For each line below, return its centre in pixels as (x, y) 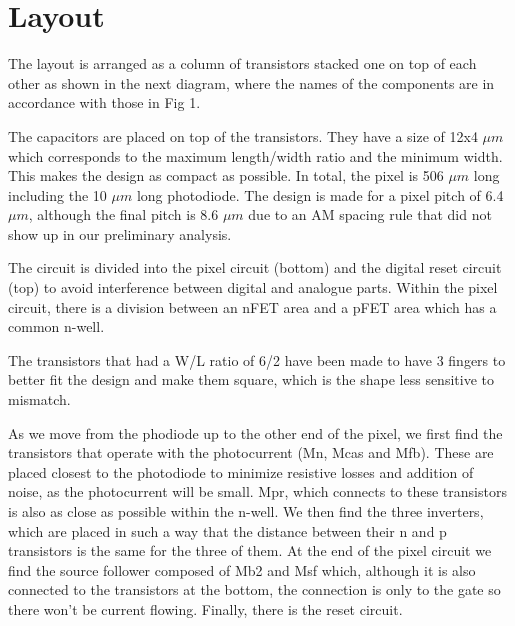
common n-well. (56, 326)
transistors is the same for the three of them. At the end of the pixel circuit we (250, 550)
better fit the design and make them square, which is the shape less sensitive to (251, 379)
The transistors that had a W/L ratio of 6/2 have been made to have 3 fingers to (257, 359)
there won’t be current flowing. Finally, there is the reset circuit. (205, 608)
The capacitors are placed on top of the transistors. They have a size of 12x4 (243, 135)
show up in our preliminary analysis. (120, 233)
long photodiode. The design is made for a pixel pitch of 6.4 (320, 194)
